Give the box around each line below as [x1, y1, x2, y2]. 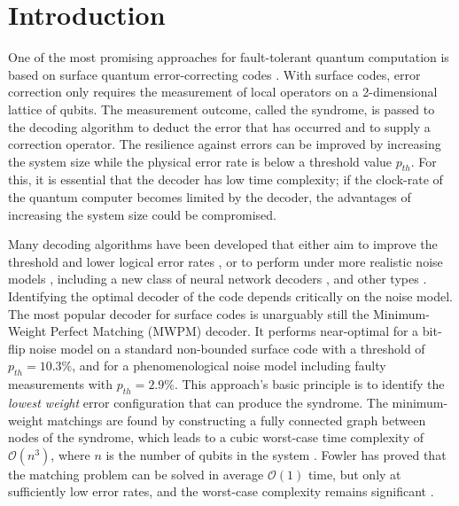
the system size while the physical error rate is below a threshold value [8, 152, 393, 170]
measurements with [8, 375, 113, 393]
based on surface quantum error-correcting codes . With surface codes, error [8, 65, 421, 83]
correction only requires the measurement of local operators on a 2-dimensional [8, 82, 438, 101]
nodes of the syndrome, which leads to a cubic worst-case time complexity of [8, 428, 424, 447]
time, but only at [307, 464, 401, 483]
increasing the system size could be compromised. [8, 205, 276, 223]
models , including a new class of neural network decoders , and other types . [8, 269, 427, 288]
